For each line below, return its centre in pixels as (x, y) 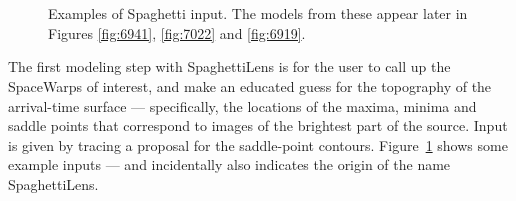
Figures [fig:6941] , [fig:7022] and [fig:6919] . (177, 32)
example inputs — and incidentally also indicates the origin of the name (229, 164)
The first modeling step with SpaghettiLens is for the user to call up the (229, 66)
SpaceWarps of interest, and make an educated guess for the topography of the (250, 85)
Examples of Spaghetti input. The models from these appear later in (258, 13)
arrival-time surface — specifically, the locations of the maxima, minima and (242, 105)
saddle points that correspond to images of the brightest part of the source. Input (258, 125)
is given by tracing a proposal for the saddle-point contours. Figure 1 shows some (258, 144)
